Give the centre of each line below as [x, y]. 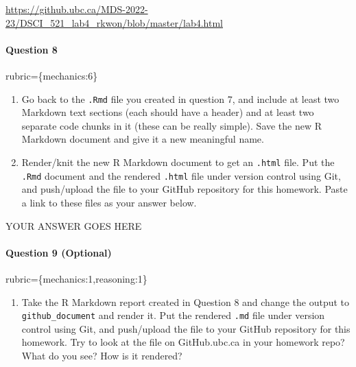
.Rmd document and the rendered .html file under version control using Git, [181, 175]
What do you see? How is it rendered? [102, 355]
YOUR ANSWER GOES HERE [74, 225]
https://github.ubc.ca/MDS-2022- [77, 9]
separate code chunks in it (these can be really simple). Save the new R [172, 125]
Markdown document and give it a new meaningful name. [143, 139]
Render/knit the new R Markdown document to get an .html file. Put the [178, 162]
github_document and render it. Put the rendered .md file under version [173, 315]
